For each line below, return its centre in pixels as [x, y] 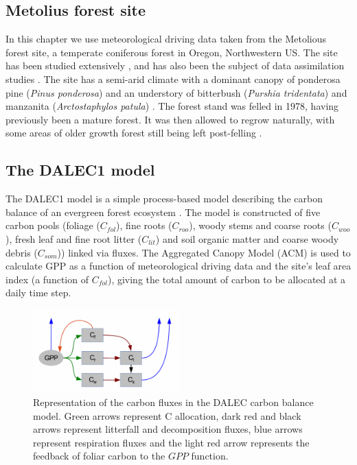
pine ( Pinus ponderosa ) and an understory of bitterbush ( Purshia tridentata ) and [176, 92]
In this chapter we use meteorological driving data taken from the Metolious [166, 39]
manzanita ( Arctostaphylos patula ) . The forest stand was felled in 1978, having [172, 106]
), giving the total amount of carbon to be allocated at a [227, 279]
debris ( [22, 252]
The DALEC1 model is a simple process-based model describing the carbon [164, 199]
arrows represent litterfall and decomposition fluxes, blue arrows [168, 429]
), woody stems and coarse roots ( [260, 225]
